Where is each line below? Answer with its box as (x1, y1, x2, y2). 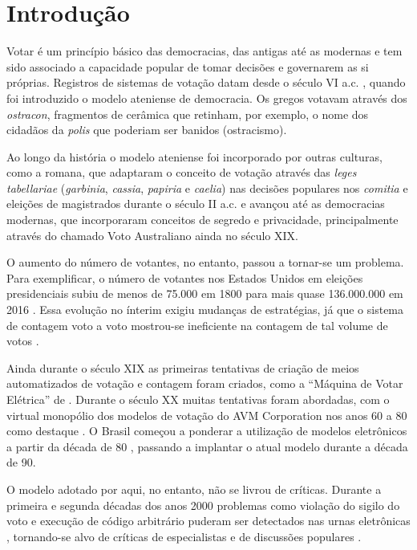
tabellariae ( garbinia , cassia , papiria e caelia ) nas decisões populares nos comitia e (6, 179, 408, 196)
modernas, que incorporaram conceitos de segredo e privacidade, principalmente (6, 211, 399, 228)
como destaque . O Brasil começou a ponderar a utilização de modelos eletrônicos (6, 422, 407, 439)
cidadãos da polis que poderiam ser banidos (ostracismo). (6, 121, 287, 138)
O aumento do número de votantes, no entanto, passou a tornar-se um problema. (6, 254, 404, 271)
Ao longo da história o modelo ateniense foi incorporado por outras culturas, (6, 148, 383, 165)
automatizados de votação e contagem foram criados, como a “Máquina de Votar (6, 375, 403, 392)
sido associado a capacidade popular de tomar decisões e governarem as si (6, 58, 369, 75)
